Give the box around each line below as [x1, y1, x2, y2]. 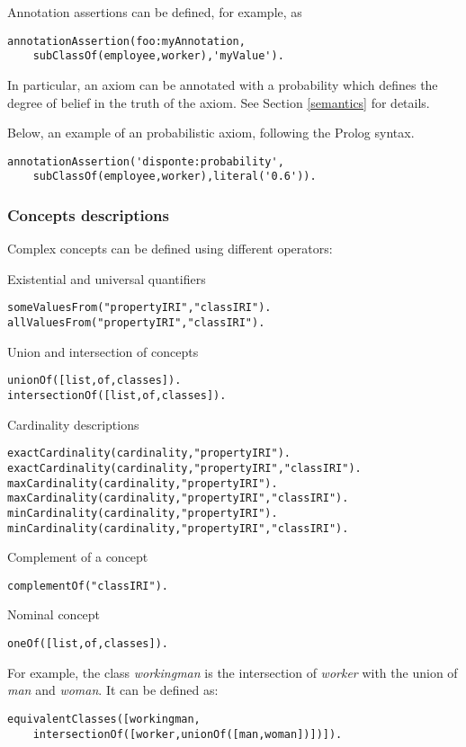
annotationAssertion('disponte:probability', [7, 155, 284, 168]
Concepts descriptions [7, 203, 170, 226]
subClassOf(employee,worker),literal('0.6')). [32, 170, 317, 183]
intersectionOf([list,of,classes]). [7, 388, 227, 402]
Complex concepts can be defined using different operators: [7, 239, 333, 258]
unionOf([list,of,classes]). [7, 374, 182, 387]
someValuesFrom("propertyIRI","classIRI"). [7, 301, 272, 315]
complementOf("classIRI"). [7, 579, 168, 592]
